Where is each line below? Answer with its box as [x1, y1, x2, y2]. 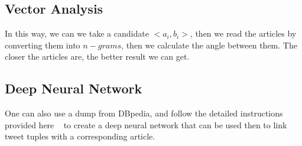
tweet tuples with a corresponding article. [5, 130, 155, 142]
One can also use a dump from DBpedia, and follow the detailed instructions [5, 107, 283, 119]
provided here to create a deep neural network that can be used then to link [5, 118, 287, 131]
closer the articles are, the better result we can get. [5, 50, 190, 63]
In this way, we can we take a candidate [5, 27, 149, 40]
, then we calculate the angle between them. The [121, 38, 297, 51]
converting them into [5, 38, 80, 51]
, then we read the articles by [190, 27, 297, 40]
